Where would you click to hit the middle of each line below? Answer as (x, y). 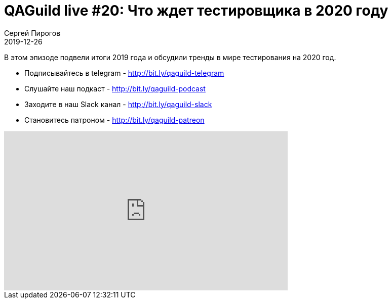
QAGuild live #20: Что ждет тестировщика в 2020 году (196, 11)
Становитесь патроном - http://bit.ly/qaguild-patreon (114, 120)
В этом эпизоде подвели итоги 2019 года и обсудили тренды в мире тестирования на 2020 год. (170, 57)
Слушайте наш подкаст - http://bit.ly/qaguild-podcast (115, 88)
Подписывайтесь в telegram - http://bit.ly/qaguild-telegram (124, 73)
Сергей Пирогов (32, 33)
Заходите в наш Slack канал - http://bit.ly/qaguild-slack (118, 104)
